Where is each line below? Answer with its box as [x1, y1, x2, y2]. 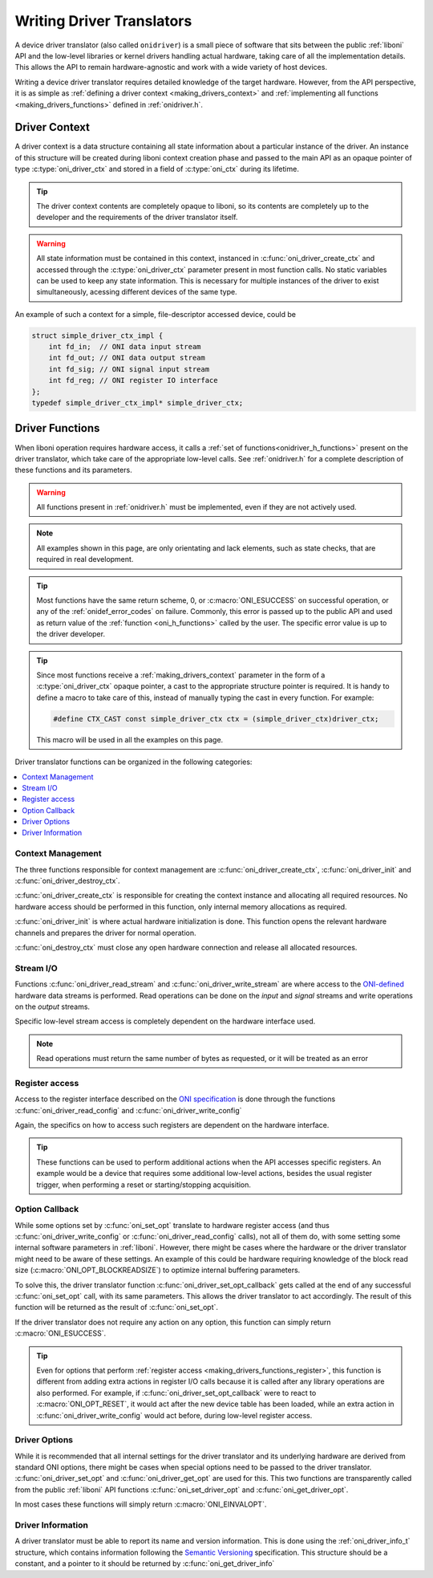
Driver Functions [14, 421, 100, 435]
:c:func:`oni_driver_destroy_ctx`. [14, 876, 120, 886]
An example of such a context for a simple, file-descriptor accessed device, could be [14, 309, 297, 319]
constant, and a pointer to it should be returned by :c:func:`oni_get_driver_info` [14, 1559, 275, 1568]
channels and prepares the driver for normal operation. [14, 928, 196, 937]
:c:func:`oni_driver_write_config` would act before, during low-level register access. [36, 1410, 313, 1420]
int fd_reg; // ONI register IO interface [48, 376, 218, 385]
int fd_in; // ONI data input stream [48, 342, 201, 352]
